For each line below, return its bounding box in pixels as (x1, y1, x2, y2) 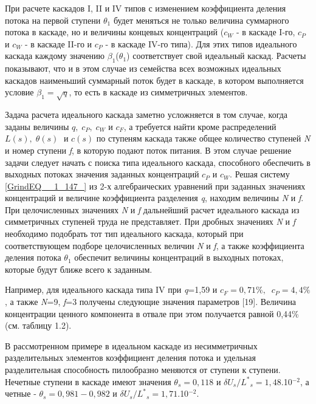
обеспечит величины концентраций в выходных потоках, (74, 251, 284, 264)
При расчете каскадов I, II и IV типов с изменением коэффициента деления (5, 2, 286, 14)
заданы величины (5, 120, 69, 132)
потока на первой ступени (5, 13, 101, 26)
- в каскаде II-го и (24, 37, 92, 50)
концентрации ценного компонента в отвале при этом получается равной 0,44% (5, 307, 299, 320)
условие (5, 86, 34, 98)
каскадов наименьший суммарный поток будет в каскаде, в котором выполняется (5, 74, 304, 86)
